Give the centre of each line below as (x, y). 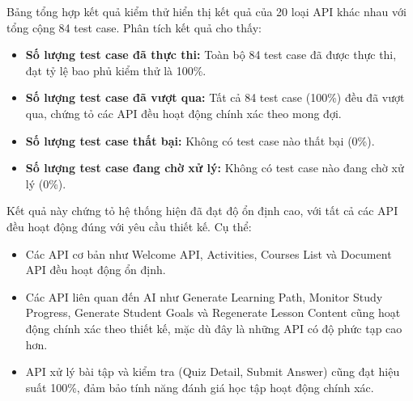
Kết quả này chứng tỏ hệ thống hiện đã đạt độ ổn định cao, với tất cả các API (202, 211)
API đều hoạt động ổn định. (96, 270)
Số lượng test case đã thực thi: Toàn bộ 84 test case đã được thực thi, (211, 55)
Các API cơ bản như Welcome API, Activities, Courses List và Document (209, 253)
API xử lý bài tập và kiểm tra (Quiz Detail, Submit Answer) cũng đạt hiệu (213, 371)
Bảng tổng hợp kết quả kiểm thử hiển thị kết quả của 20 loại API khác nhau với (206, 11)
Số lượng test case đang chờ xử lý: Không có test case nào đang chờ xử (215, 168)
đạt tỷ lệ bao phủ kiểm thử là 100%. (116, 70)
